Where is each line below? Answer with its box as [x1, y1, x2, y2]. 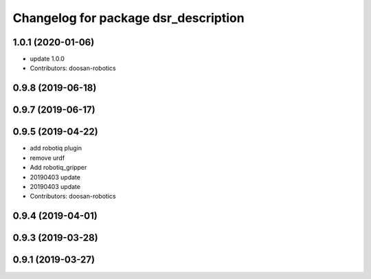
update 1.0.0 [30, 55, 65, 63]
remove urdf [30, 153, 65, 161]
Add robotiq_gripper [30, 164, 87, 172]
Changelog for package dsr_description [12, 10, 245, 25]
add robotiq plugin [30, 144, 82, 153]
